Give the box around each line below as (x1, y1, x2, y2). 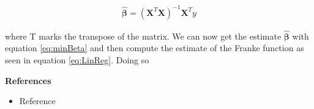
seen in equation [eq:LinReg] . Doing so (5, 53, 149, 66)
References (5, 74, 51, 86)
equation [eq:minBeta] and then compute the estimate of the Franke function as (5, 41, 304, 54)
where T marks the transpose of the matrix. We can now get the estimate (5, 29, 282, 42)
